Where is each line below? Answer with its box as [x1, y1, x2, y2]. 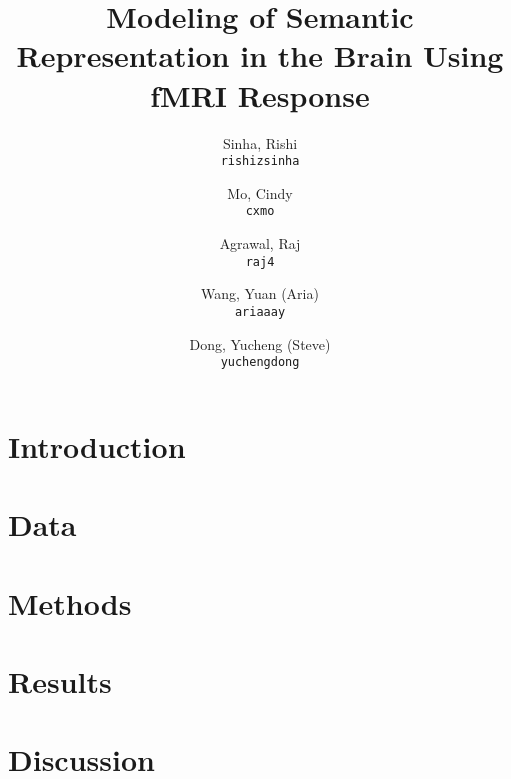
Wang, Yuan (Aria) [201, 283, 319, 304]
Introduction [8, 425, 186, 466]
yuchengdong [220, 355, 300, 370]
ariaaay [234, 304, 286, 319]
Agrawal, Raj [219, 233, 301, 253]
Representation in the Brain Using [16, 35, 504, 76]
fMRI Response [150, 74, 370, 115]
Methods [8, 582, 132, 623]
